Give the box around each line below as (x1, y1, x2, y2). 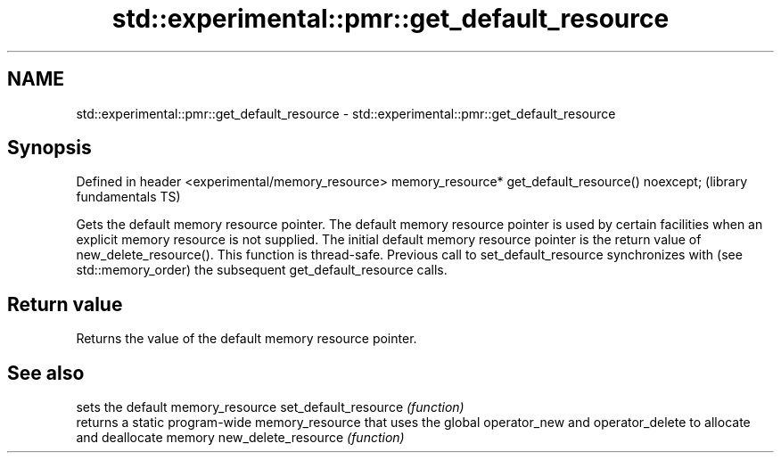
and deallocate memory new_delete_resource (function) (76, 430, 405, 446)
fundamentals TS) (76, 189, 181, 205)
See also (7, 361, 85, 384)
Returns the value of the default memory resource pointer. (76, 331, 417, 347)
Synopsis (7, 136, 92, 160)
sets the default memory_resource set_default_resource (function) (76, 399, 464, 415)
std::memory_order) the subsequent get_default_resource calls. (76, 262, 448, 278)
